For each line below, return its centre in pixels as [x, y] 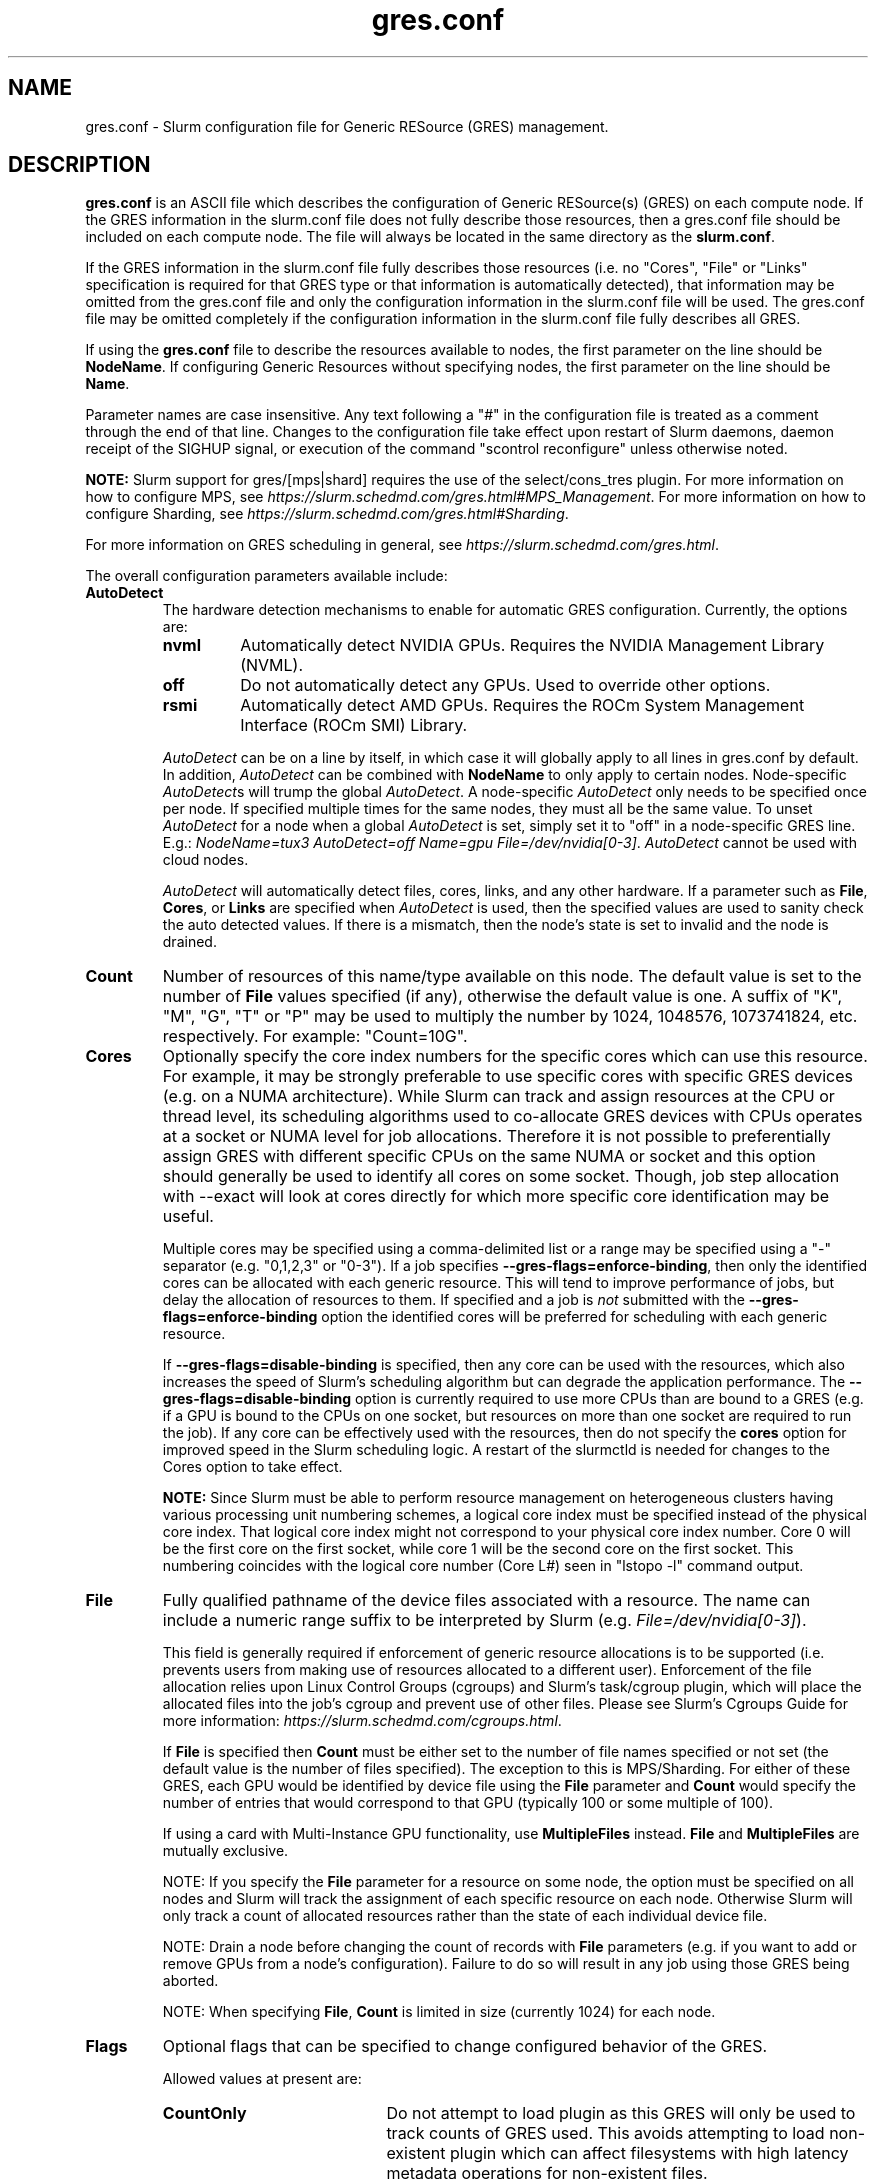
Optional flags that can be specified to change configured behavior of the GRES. [465, 2046]
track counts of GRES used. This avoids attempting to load [605, 2133]
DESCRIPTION [79, 165]
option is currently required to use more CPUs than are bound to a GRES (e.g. [609, 1399]
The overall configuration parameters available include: [266, 576]
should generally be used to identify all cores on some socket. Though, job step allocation [501, 1176]
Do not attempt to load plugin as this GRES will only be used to [621, 2113]
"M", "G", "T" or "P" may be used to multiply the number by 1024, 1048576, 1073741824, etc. [510, 1016]
